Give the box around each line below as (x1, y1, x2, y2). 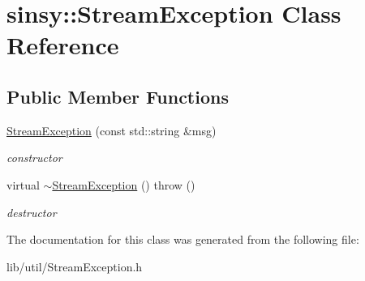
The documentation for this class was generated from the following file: (6, 231, 359, 248)
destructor (6, 203, 57, 220)
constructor (6, 149, 62, 166)
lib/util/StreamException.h (6, 258, 143, 275)
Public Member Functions (6, 83, 229, 109)
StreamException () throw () (52, 176, 195, 193)
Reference (6, 28, 119, 62)
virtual (6, 176, 40, 193)
